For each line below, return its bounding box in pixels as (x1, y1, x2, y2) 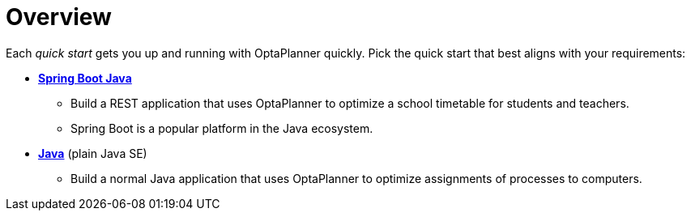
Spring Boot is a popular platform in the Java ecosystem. (70, 121, 373, 135)
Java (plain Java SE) (38, 146, 147, 160)
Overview (6, 3, 112, 31)
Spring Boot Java (38, 70, 132, 85)
